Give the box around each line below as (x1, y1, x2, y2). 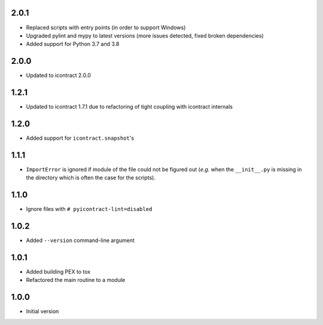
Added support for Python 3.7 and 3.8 (26, 41, 120, 48)
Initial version (26, 308, 59, 315)
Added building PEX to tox (26, 268, 91, 275)
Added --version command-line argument (26, 237, 135, 244)
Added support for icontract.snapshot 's (26, 134, 135, 142)
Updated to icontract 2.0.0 (26, 72, 91, 79)
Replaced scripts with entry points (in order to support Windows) (26, 24, 186, 31)
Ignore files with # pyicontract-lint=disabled (26, 206, 153, 213)
